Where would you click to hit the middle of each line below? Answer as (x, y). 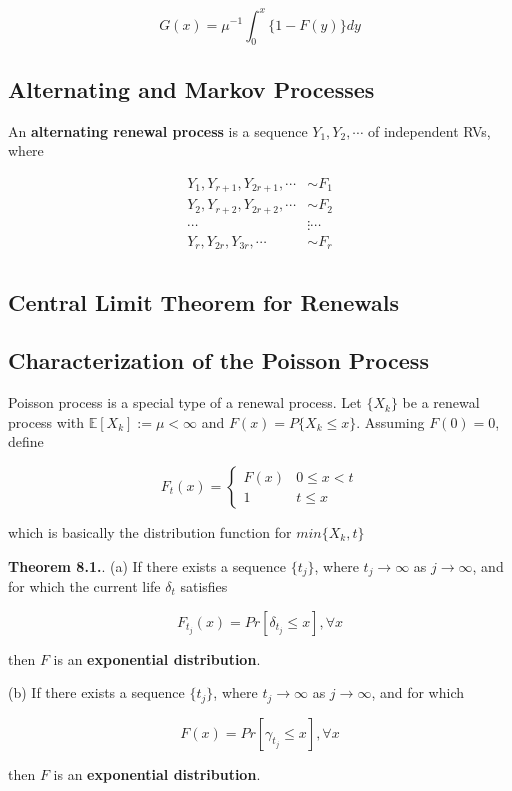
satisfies (204, 586)
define (26, 441)
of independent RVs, (429, 130)
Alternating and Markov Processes (191, 88)
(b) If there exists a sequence (96, 692)
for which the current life (84, 586)
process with (46, 421)
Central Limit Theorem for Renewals (203, 301)
